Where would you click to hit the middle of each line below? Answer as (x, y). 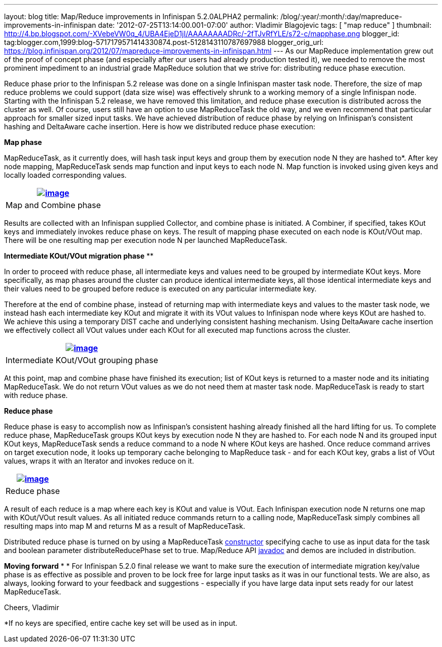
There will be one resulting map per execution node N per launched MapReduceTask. (146, 240)
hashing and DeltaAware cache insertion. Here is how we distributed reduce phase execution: (160, 127)
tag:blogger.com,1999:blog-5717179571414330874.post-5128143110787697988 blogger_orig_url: (164, 42)
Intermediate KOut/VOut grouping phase (82, 360)
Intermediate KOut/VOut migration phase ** (79, 256)
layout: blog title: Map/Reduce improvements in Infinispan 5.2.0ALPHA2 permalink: (141, 16)
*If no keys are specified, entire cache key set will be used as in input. (121, 623)
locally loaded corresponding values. (65, 175)
